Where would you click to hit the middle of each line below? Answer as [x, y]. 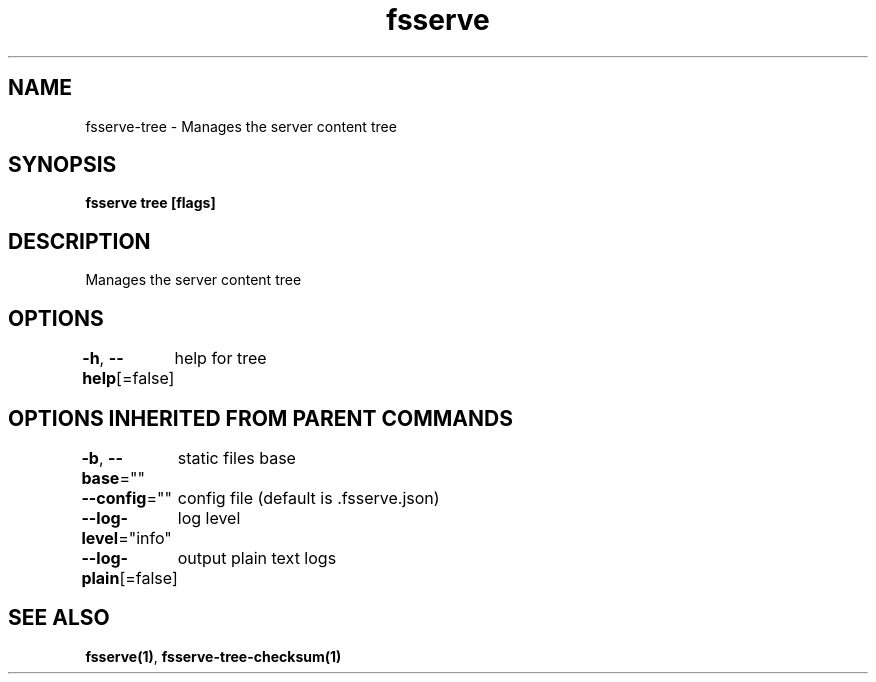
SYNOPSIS [62, 165]
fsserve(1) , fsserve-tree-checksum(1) [213, 656]
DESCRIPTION [79, 241]
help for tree [220, 358]
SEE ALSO [59, 618]
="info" [145, 537]
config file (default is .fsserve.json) [308, 497]
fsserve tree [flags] [150, 203]
